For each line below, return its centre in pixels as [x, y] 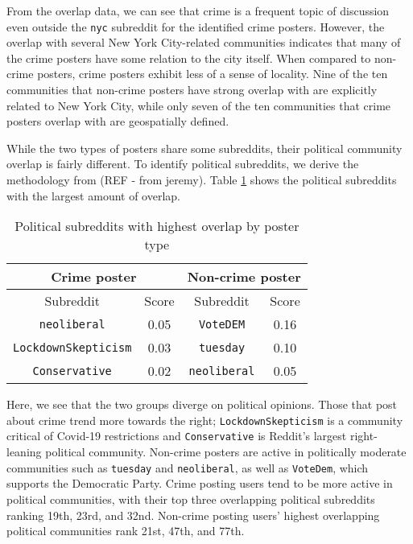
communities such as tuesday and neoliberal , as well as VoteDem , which [188, 467]
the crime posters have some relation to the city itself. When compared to [189, 58]
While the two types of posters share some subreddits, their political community [204, 148]
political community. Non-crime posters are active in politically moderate [226, 452]
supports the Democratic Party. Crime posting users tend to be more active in [200, 483]
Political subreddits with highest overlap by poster [157, 226]
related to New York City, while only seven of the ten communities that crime [199, 105]
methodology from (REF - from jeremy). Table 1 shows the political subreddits [202, 179]
